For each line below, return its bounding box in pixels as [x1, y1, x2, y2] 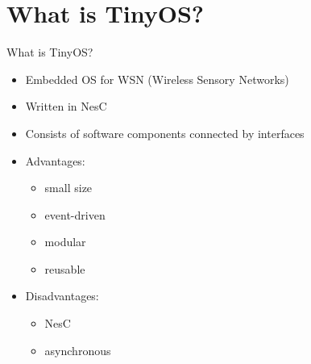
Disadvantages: [25, 287, 99, 304]
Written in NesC [25, 98, 107, 115]
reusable [44, 260, 85, 277]
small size [44, 179, 93, 196]
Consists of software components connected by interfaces [25, 124, 305, 141]
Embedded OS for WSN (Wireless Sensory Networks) [25, 70, 289, 87]
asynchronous [44, 341, 111, 358]
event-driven [44, 206, 106, 223]
